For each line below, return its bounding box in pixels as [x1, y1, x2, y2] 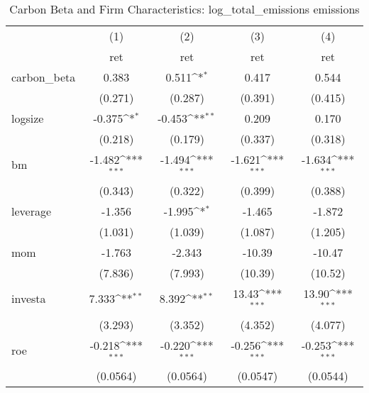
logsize [11, 110, 44, 126]
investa [11, 290, 46, 307]
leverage [11, 202, 52, 219]
